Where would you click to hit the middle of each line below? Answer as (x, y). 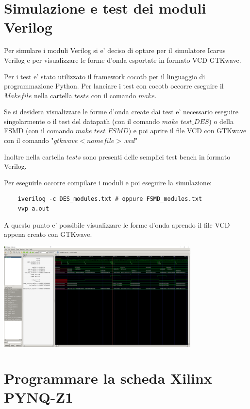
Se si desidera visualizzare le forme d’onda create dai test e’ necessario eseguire (121, 112)
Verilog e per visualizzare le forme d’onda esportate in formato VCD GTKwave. (123, 60)
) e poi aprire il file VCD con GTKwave (187, 131)
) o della (221, 121)
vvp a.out (33, 209)
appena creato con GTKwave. (48, 234)
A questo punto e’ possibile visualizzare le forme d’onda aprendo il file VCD (117, 224)
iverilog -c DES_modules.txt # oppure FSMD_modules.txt (110, 199)
